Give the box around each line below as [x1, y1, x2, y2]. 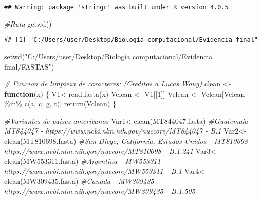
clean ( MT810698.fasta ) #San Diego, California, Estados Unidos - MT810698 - [4, 136, 253, 146]
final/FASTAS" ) [4, 61, 54, 72]
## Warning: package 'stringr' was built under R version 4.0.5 [4, 4, 229, 11]
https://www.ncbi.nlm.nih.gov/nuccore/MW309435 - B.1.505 [4, 186, 195, 196]
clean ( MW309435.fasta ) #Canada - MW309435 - [4, 175, 159, 186]
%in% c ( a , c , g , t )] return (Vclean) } [4, 98, 116, 109]
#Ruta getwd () [4, 18, 52, 29]
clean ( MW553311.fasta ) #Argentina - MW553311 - [4, 155, 166, 166]
